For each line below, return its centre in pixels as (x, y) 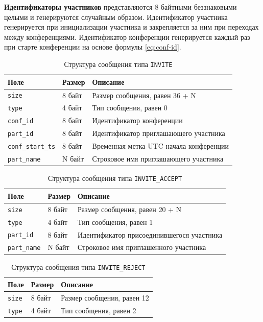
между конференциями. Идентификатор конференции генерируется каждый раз (127, 37)
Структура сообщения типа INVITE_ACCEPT (115, 178)
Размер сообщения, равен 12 (105, 298)
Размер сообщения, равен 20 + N (129, 209)
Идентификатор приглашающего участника (159, 133)
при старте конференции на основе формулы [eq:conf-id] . (93, 47)
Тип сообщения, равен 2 (99, 310)
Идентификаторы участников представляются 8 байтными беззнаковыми (121, 7)
